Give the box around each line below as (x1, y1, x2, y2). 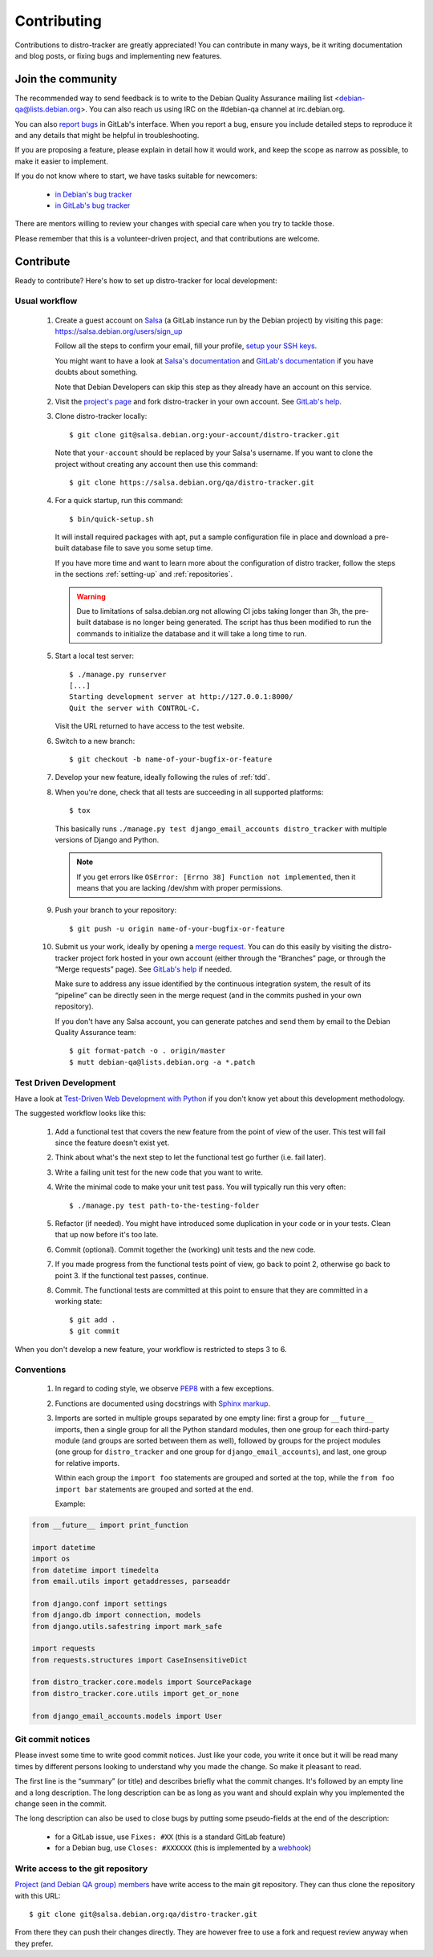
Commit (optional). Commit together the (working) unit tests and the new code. (55, 1244, 316, 1254)
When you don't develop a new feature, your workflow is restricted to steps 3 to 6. (14, 1344, 287, 1354)
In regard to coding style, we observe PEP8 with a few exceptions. (55, 1384, 274, 1394)
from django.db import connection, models (31, 1610, 201, 1620)
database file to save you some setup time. (71, 543, 213, 553)
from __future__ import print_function (31, 1521, 188, 1529)
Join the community (14, 72, 118, 86)
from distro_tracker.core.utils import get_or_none (31, 1689, 240, 1698)
